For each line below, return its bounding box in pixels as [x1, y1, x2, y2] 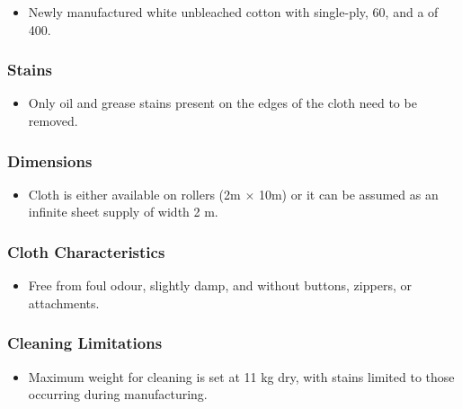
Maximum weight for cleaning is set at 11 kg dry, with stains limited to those [28, 367, 455, 386]
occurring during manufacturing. [28, 385, 208, 404]
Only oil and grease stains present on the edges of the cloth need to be [28, 93, 417, 112]
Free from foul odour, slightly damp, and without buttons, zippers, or [28, 276, 412, 295]
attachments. [28, 293, 100, 312]
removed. [28, 111, 78, 129]
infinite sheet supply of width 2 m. [28, 202, 218, 221]
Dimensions [7, 149, 93, 172]
